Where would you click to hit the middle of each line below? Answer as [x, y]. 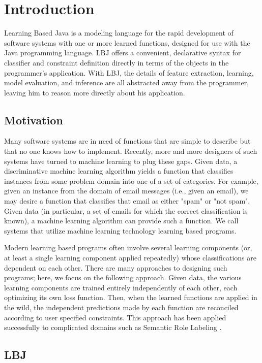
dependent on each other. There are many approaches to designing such [116, 267]
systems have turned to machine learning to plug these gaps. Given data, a [121, 161]
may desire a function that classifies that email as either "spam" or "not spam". [127, 201]
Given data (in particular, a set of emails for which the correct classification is [126, 210]
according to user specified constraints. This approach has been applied [115, 317]
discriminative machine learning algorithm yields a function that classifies [119, 171]
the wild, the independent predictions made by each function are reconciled [121, 307]
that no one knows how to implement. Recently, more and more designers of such [131, 151]
